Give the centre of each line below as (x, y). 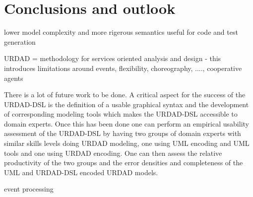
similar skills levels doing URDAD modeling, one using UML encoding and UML (127, 143)
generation (20, 41)
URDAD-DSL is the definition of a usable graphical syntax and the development (126, 104)
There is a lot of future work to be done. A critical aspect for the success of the (125, 95)
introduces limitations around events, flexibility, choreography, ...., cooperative (123, 68)
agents (14, 78)
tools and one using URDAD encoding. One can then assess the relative (113, 153)
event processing (29, 189)
